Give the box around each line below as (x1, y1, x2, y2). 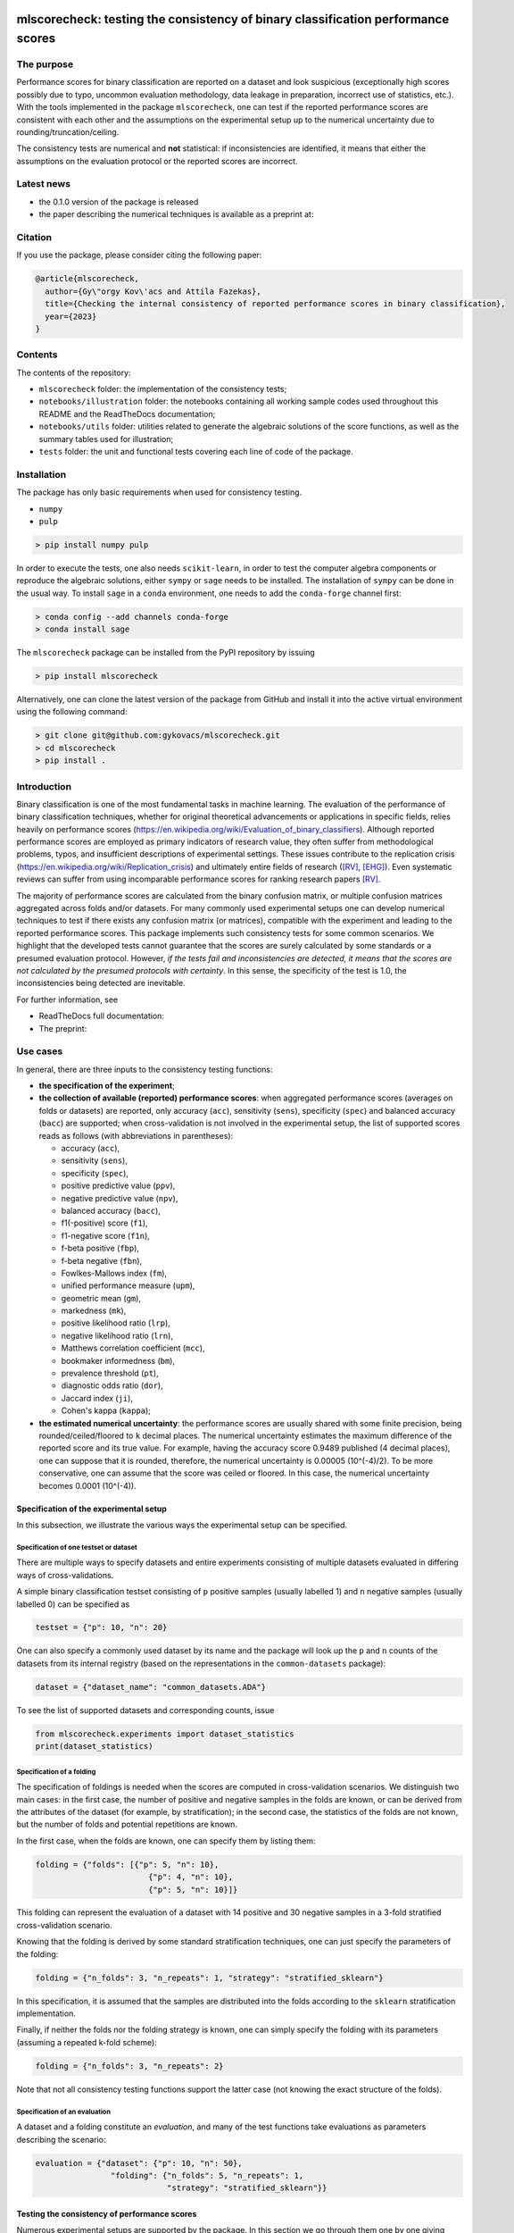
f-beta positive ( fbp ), (61, 1242, 140, 1254)
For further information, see (16, 994, 119, 1005)
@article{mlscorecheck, (35, 273, 140, 284)
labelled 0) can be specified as (16, 1599, 130, 1610)
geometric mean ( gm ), (61, 1292, 142, 1303)
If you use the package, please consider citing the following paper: (16, 250, 262, 261)
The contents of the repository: (16, 367, 131, 378)
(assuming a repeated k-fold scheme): (16, 2036, 158, 2047)
